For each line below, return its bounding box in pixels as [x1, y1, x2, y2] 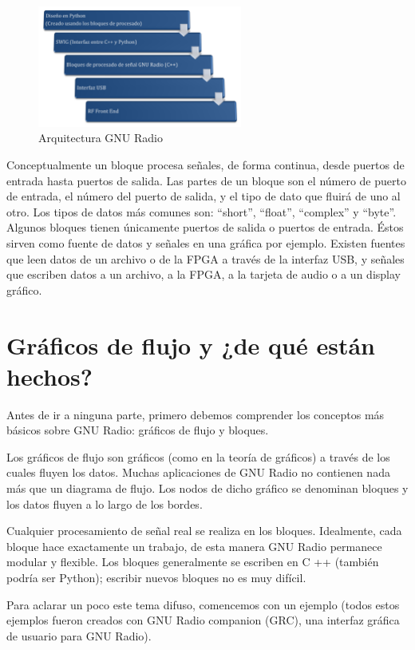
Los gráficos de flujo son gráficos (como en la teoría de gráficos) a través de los [6, 448, 390, 465]
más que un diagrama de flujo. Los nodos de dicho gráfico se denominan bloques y [6, 480, 409, 496]
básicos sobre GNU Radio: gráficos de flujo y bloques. [6, 422, 269, 438]
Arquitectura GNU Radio [38, 129, 163, 146]
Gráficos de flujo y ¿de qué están [6, 328, 375, 361]
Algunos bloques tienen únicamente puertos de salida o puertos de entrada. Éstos [6, 219, 404, 236]
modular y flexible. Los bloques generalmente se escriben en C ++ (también [6, 553, 379, 570]
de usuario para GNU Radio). [6, 627, 152, 644]
